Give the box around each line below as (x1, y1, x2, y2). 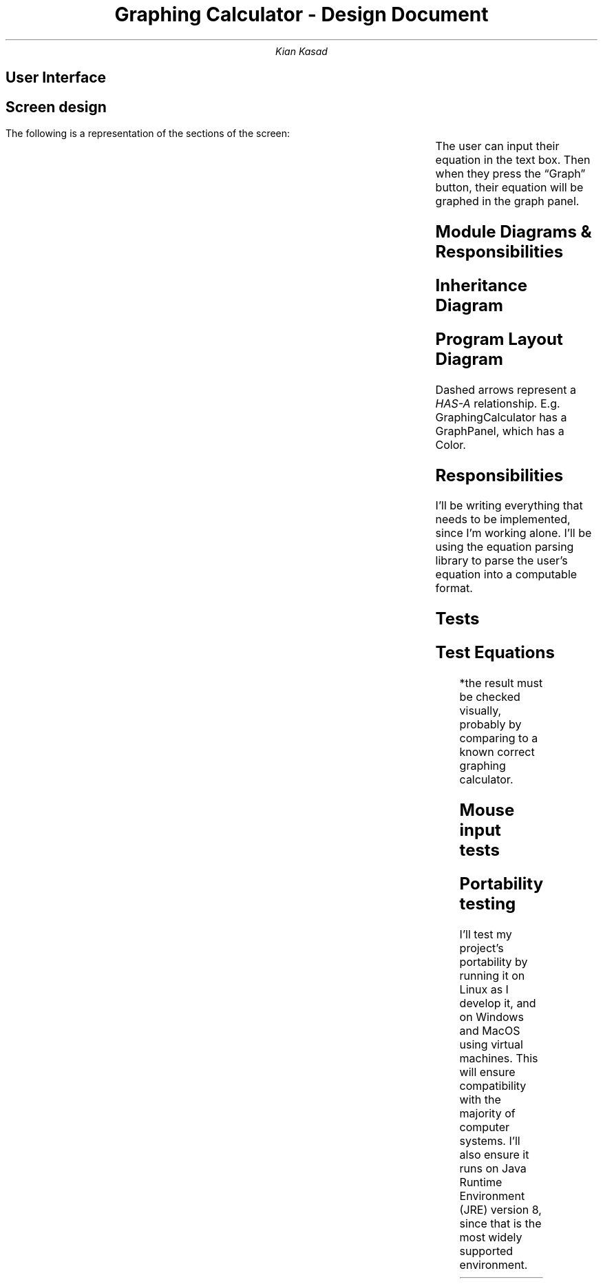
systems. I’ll (459, 1133, 520, 1148)
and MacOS (459, 1023, 520, 1038)
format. (435, 581, 473, 596)
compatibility (459, 1078, 527, 1093)
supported (459, 1243, 514, 1258)
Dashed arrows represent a (435, 382, 576, 397)
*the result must (459, 676, 543, 691)
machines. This (459, 1051, 538, 1065)
